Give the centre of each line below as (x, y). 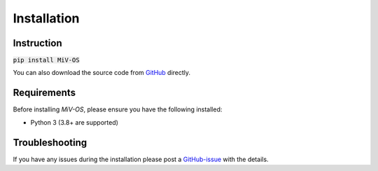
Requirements (44, 93)
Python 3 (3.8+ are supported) (75, 122)
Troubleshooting (50, 143)
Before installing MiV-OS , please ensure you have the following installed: (118, 109)
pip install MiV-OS (46, 60)
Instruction (37, 43)
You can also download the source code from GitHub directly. (102, 73)
